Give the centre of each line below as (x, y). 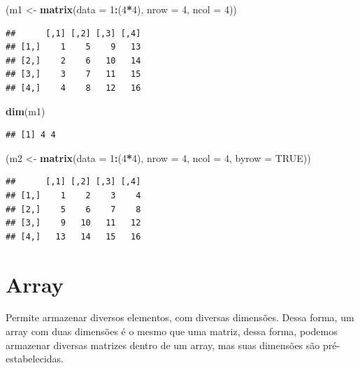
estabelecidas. (35, 359)
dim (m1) (26, 111)
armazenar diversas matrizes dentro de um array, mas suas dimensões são (163, 345)
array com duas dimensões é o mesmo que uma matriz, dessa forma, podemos (172, 331)
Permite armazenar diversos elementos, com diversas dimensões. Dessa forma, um (180, 317)
